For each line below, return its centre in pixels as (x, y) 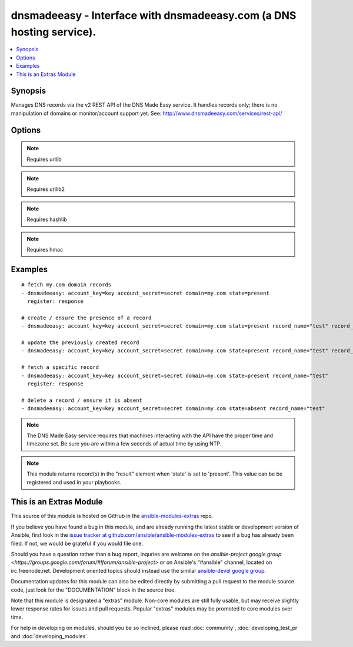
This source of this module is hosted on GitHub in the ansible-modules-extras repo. (112, 516)
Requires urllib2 (46, 189)
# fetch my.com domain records (66, 285)
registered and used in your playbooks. (74, 482)
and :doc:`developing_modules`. (50, 636)
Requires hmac (45, 249)
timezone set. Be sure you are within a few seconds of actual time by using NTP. (124, 444)
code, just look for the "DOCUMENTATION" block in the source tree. (93, 590)
